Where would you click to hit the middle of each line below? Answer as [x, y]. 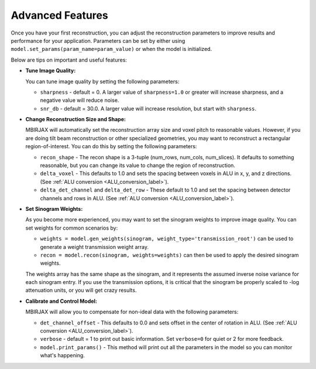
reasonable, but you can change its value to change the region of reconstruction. [138, 165]
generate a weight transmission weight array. [95, 247]
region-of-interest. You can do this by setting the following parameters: [111, 146]
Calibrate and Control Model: [61, 301]
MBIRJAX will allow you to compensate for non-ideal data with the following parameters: [132, 312]
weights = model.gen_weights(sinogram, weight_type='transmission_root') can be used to [167, 239]
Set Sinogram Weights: [54, 209]
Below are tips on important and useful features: [69, 60]
